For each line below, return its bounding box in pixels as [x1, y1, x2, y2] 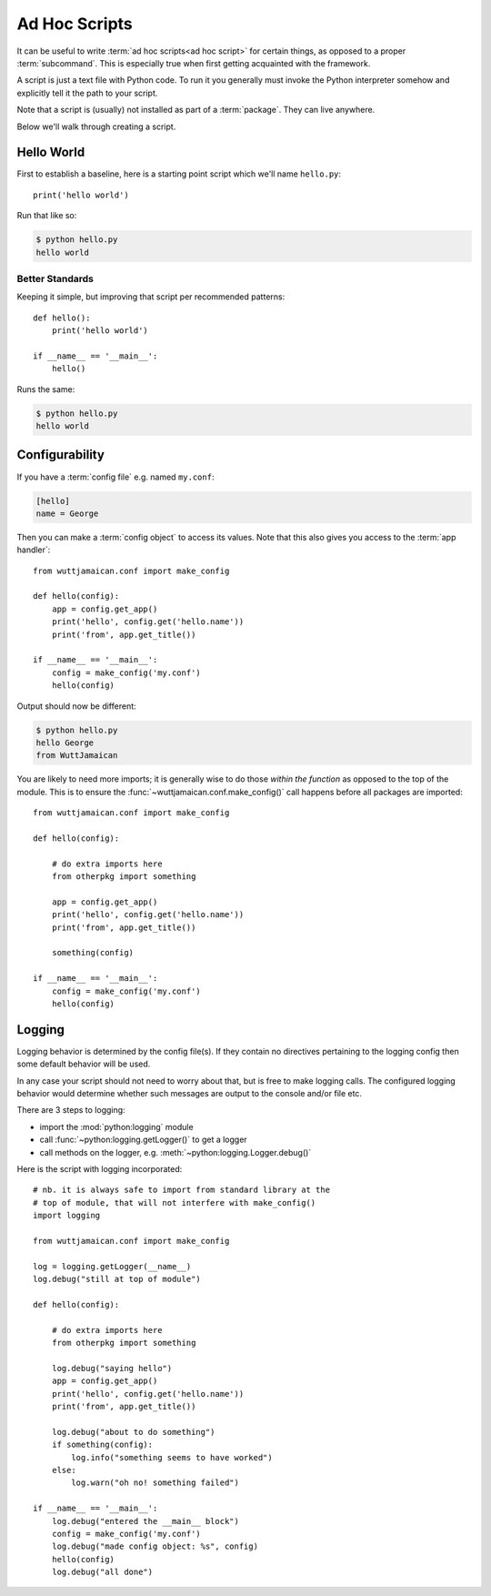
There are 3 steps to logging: [16, 1105, 126, 1116]
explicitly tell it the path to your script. [16, 87, 158, 98]
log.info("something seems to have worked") [71, 1452, 273, 1462]
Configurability [16, 447, 105, 463]
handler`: [16, 544, 51, 555]
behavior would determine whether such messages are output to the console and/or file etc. [16, 1088, 363, 1099]
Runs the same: [16, 383, 75, 395]
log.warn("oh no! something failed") [71, 1478, 240, 1488]
